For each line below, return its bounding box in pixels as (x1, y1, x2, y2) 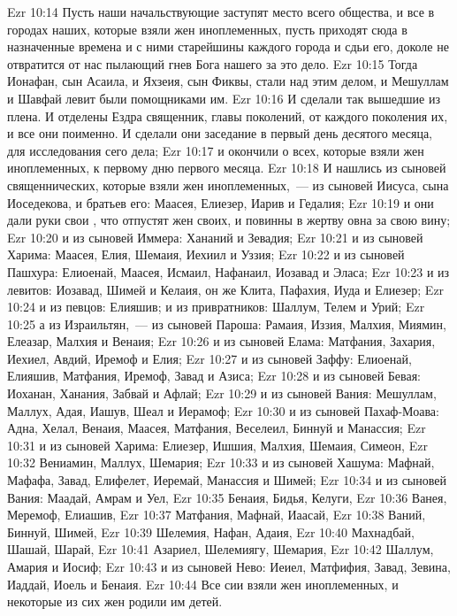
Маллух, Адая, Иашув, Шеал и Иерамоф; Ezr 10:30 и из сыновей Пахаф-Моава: (7, 401, 439, 420)
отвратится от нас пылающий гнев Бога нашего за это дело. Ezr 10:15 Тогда (7, 54, 418, 73)
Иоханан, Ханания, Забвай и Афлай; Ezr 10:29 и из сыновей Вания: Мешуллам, (7, 384, 437, 403)
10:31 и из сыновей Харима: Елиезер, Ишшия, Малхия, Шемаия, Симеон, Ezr (7, 435, 428, 454)
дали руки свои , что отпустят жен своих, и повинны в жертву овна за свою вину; (7, 211, 451, 229)
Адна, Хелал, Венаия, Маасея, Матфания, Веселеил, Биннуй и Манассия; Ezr (7, 419, 426, 437)
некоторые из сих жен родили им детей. (7, 592, 223, 611)
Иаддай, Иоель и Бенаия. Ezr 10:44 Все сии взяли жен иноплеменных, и (7, 574, 399, 593)
